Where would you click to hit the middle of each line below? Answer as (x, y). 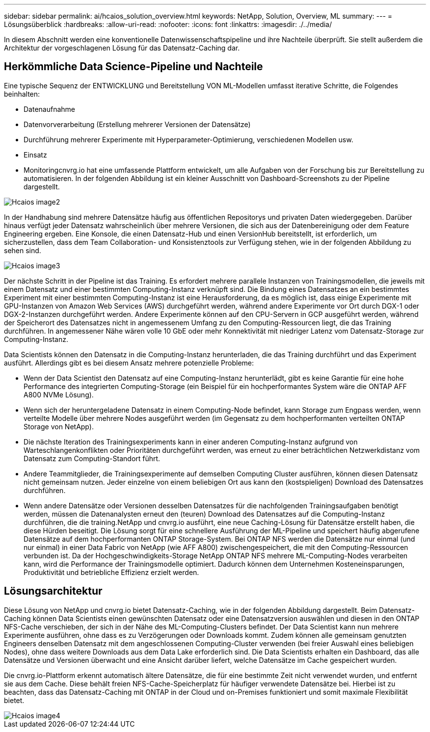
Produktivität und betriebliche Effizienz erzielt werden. (111, 572)
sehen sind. (23, 250)
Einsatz (35, 155)
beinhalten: (22, 94)
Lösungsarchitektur (53, 591)
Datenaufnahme (49, 109)
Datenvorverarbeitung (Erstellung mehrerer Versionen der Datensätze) (137, 124)
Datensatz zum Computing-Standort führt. (92, 458)
